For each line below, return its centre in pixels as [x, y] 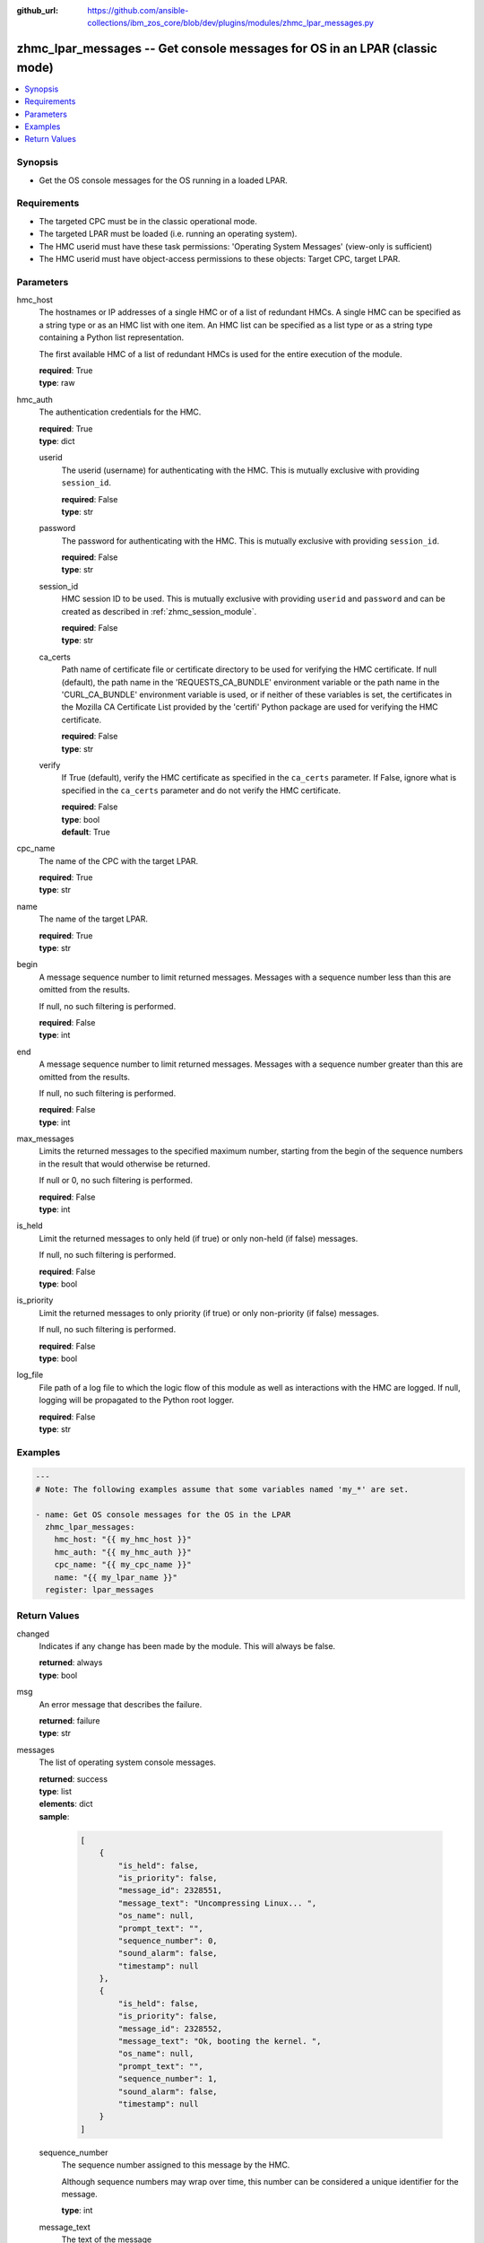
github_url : [37, 10]
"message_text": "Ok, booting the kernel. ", [220, 2042]
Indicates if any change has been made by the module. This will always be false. [187, 1646]
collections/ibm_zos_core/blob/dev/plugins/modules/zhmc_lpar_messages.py [230, 23]
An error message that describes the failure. [121, 1704]
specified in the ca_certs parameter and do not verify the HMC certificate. [201, 790]
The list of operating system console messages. [128, 1762]
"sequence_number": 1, [168, 2079]
